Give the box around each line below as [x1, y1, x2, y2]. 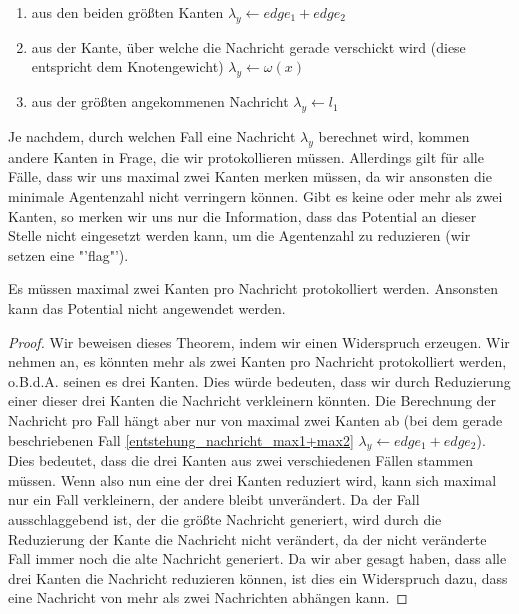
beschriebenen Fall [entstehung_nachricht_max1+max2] [8, 429, 354, 450]
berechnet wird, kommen [318, 125, 470, 146]
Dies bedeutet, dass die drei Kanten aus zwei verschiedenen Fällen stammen [8, 450, 473, 471]
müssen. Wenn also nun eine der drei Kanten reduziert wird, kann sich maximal [8, 469, 497, 490]
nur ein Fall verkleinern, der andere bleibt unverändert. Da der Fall [8, 489, 420, 510]
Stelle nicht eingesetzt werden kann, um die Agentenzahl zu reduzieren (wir [8, 225, 471, 246]
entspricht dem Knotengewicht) [31, 56, 224, 77]
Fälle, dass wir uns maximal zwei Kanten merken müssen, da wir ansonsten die [8, 166, 492, 187]
